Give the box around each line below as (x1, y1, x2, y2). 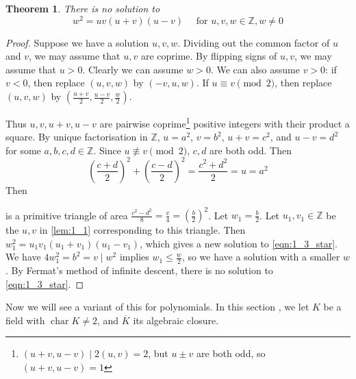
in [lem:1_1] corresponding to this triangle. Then (39, 223, 246, 237)
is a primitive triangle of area (5, 208, 128, 222)
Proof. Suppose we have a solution (5, 35, 149, 49)
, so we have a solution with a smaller (181, 249, 340, 264)
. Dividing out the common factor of (177, 35, 330, 49)
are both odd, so (196, 346, 266, 360)
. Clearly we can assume (82, 62, 183, 76)
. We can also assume (210, 62, 300, 76)
